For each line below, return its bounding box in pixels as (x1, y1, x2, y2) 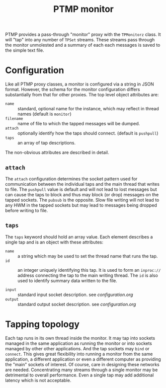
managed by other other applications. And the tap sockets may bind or (5, 345, 150, 351)
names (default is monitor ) (17, 111, 72, 117)
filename (5, 116, 23, 121)
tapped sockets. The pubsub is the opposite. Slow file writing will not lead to (5, 197, 160, 203)
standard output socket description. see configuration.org (17, 301, 136, 307)
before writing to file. (5, 207, 48, 213)
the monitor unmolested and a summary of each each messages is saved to (5, 42, 161, 48)
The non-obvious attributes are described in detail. (5, 150, 109, 155)
